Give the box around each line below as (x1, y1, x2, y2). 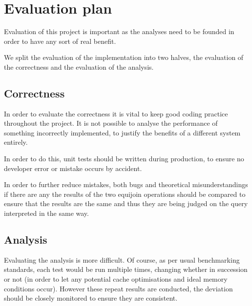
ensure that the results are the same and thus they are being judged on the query (4, 198, 248, 209)
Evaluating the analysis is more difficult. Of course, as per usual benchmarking (4, 254, 240, 265)
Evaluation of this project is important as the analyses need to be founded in (4, 26, 234, 37)
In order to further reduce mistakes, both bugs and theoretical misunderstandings (4, 179, 248, 190)
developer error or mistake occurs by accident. (4, 163, 142, 173)
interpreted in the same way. (4, 208, 89, 218)
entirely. (4, 137, 28, 147)
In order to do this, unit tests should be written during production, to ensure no (4, 153, 244, 164)
